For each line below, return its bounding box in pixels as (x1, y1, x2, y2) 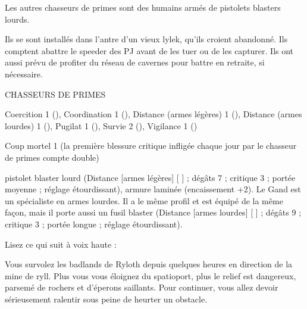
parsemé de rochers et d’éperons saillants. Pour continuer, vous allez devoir (5, 281, 278, 294)
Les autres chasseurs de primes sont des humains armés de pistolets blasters (5, 1, 281, 13)
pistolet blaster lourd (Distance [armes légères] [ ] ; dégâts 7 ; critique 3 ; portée (5, 171, 296, 183)
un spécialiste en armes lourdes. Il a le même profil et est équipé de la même (5, 194, 283, 207)
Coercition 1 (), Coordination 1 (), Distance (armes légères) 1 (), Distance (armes (5, 108, 302, 120)
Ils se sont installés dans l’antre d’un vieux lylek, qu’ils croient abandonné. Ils (5, 33, 288, 45)
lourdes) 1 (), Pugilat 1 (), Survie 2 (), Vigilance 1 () (5, 119, 198, 132)
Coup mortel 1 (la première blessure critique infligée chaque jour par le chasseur (5, 139, 297, 152)
